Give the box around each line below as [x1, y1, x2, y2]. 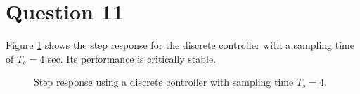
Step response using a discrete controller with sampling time [34, 75, 294, 89]
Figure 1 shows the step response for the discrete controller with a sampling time [6, 38, 354, 52]
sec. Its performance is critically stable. [47, 51, 217, 65]
